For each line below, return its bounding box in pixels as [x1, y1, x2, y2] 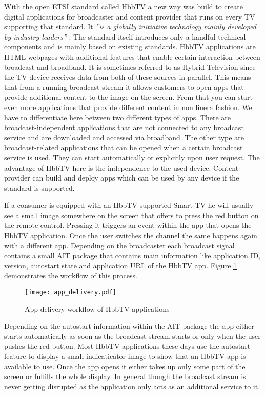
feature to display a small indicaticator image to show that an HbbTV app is [4, 351, 246, 362]
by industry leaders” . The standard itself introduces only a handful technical [4, 31, 246, 42]
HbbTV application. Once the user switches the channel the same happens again [4, 230, 257, 241]
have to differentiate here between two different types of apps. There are [4, 112, 231, 122]
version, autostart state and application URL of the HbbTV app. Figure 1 [4, 260, 237, 271]
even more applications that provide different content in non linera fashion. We [4, 101, 252, 112]
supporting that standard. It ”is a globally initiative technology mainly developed [4, 21, 256, 32]
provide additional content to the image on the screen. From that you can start [4, 92, 253, 102]
